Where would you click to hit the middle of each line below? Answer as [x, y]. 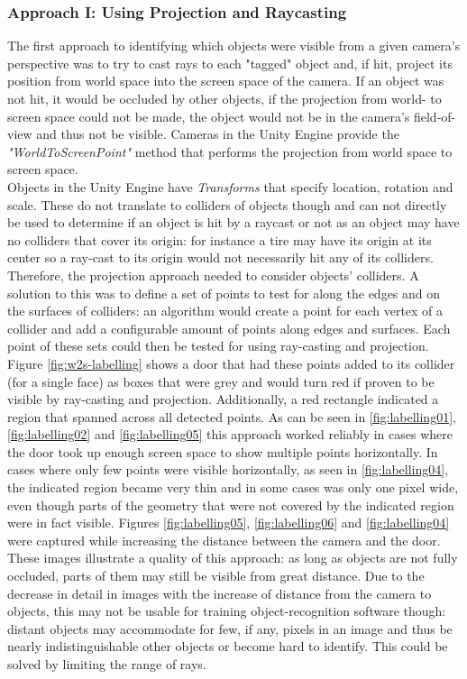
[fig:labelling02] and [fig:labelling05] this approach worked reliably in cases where [230, 434]
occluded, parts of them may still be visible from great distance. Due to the [216, 576]
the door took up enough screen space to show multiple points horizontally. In [223, 451]
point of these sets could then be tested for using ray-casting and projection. [218, 346]
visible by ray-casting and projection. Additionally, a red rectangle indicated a [223, 399]
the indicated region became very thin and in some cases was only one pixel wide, [233, 487]
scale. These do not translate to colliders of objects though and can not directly [227, 204]
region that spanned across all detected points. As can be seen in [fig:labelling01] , [232, 416]
